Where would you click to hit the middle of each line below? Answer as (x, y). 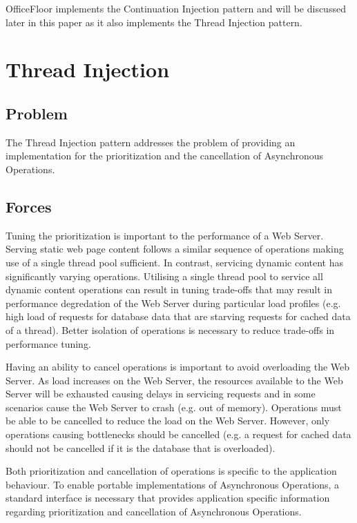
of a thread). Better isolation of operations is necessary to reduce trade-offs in (170, 329)
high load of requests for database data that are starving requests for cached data (178, 316)
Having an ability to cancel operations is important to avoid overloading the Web (178, 367)
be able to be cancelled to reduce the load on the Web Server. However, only (168, 421)
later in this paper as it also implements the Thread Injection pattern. (154, 22)
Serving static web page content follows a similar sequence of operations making (175, 249)
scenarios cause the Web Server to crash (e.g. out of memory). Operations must (174, 407)
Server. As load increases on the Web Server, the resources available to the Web (174, 380)
